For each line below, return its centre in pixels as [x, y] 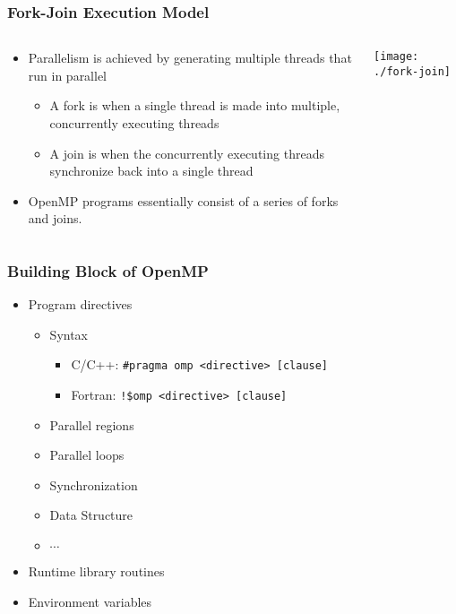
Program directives [80, 304]
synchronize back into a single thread [151, 171]
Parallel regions [92, 424]
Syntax [69, 334]
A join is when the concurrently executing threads [187, 153]
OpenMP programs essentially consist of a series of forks [183, 200]
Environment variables [90, 601]
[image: [396, 57]
